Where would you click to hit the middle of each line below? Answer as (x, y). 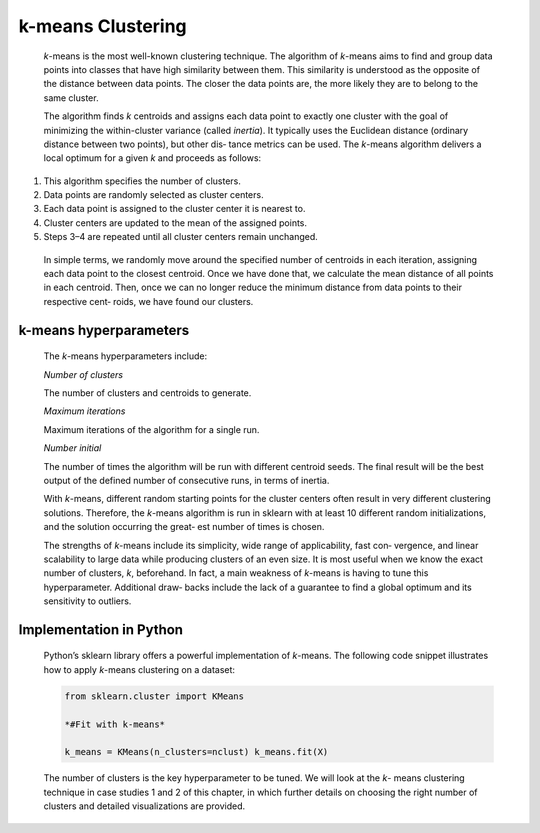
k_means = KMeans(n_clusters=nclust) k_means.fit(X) (196, 752)
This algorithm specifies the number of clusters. (142, 181)
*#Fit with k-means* (114, 724)
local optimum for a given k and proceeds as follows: (152, 158)
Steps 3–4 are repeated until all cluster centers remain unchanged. (181, 237)
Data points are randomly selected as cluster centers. (153, 195)
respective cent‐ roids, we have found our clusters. (148, 301)
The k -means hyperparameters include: (125, 356)
